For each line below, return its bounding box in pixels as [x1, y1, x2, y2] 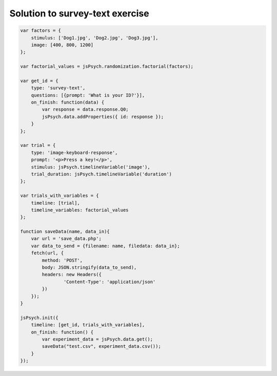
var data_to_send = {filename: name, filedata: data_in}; [31, 243, 180, 249]
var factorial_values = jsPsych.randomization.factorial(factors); [20, 64, 194, 69]
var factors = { [20, 28, 62, 33]
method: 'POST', [42, 257, 83, 263]
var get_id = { [20, 77, 58, 84]
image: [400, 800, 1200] [31, 42, 94, 48]
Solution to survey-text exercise [9, 8, 149, 19]
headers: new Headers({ [42, 272, 102, 278]
